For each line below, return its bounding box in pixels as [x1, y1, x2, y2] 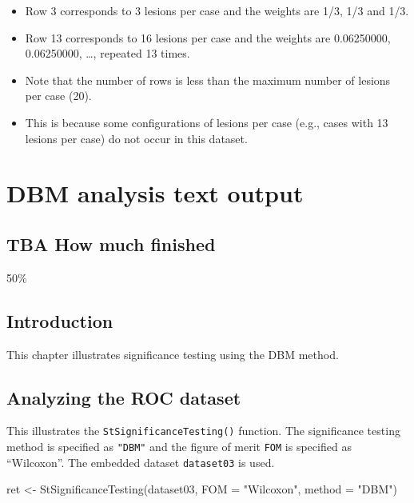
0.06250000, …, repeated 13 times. [25, 45, 190, 62]
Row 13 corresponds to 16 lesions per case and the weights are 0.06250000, [25, 29, 391, 46]
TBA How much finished [6, 231, 216, 256]
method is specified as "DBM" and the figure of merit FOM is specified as [6, 437, 352, 454]
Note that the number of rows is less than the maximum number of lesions [25, 71, 391, 88]
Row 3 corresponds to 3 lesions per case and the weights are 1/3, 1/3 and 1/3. [25, 2, 409, 18]
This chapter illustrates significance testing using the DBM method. [6, 345, 339, 362]
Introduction [6, 308, 113, 333]
